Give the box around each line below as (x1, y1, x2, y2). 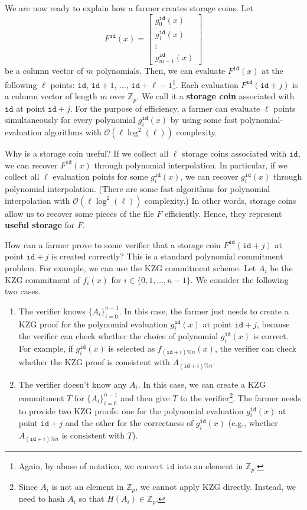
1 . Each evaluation (172, 76, 239, 90)
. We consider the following (190, 273, 289, 285)
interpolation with (5, 194, 70, 206)
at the (262, 64, 283, 77)
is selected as (108, 342, 155, 355)
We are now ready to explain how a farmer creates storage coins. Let (5, 2, 253, 14)
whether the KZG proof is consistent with (18, 356, 170, 368)
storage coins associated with (182, 147, 287, 160)
